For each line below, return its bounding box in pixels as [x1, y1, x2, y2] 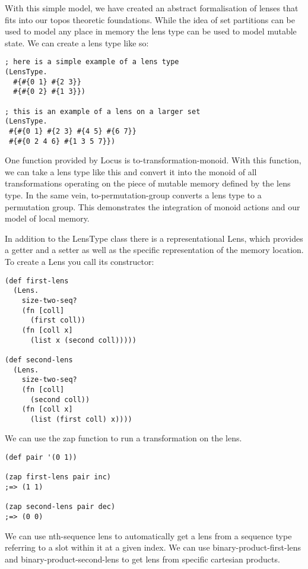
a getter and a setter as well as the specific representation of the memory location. [5, 244, 304, 256]
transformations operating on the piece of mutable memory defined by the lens [5, 177, 291, 189]
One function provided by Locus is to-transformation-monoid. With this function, [5, 154, 301, 166]
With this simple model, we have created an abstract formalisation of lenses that [5, 2, 299, 14]
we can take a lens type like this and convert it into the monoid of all [5, 165, 257, 178]
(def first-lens [5, 276, 69, 285]
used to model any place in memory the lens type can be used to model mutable [5, 25, 297, 37]
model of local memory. [5, 212, 90, 225]
